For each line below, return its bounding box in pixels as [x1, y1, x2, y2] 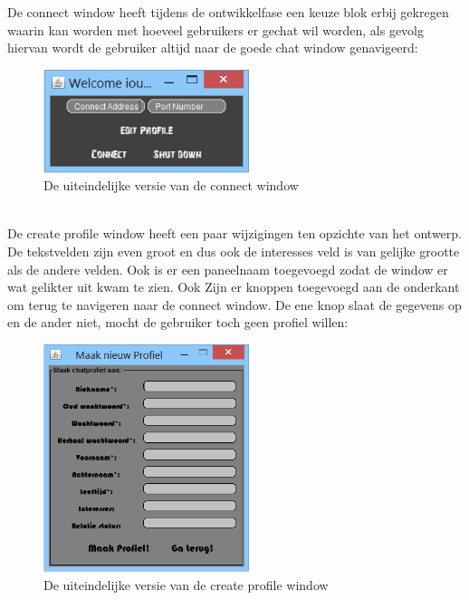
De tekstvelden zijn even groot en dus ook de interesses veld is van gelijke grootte [7, 241, 460, 260]
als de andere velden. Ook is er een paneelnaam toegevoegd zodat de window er [7, 259, 448, 278]
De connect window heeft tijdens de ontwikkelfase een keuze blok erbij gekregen [7, 3, 449, 21]
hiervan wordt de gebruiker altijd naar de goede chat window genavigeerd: [7, 38, 418, 57]
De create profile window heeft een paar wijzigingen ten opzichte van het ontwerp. [7, 224, 462, 243]
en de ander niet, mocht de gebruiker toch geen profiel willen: [7, 313, 349, 332]
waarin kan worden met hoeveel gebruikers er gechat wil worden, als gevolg [7, 20, 425, 39]
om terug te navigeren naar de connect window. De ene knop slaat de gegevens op [7, 295, 462, 314]
